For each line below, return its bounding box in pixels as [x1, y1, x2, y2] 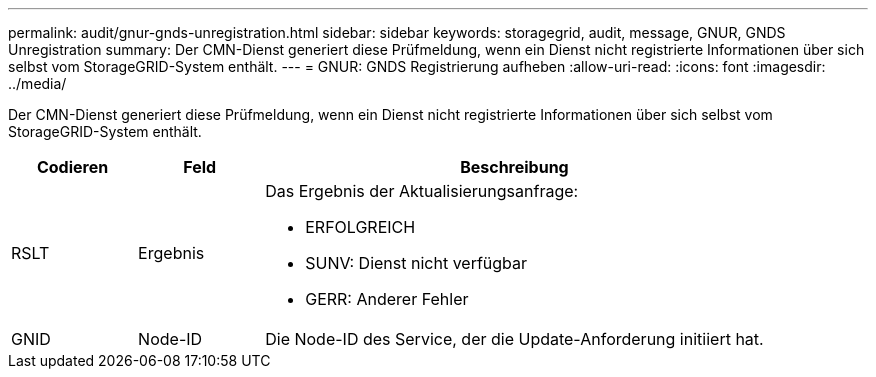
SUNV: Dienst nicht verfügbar [305, 253, 528, 273]
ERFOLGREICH [305, 217, 416, 237]
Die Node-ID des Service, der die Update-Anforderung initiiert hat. [265, 329, 764, 349]
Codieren [36, 157, 109, 177]
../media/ [8, 75, 67, 92]
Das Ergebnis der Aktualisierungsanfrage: [265, 181, 579, 201]
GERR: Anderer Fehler [305, 289, 469, 309]
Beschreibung [460, 157, 569, 177]
